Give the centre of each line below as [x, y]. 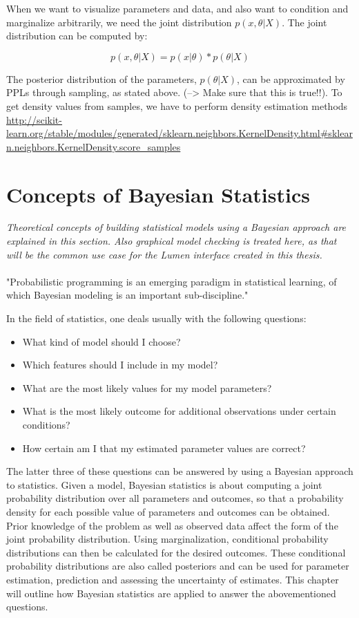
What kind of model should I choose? [101, 341]
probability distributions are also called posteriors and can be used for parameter [178, 566]
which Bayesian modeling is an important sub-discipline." [127, 295]
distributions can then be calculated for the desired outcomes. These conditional [176, 552]
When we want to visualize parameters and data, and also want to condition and [177, 8]
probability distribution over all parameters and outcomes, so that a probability [175, 498]
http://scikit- [34, 119]
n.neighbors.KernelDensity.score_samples [94, 146]
